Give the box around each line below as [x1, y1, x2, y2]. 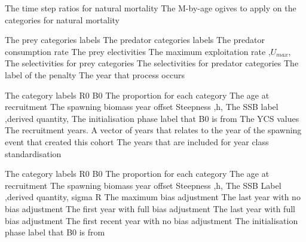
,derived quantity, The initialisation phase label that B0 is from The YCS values [5, 112, 299, 124]
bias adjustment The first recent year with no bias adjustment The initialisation [5, 214, 298, 226]
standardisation [5, 147, 62, 160]
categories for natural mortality [5, 13, 120, 26]
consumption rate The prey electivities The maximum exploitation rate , [5, 45, 271, 57]
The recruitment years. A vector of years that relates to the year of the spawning [5, 124, 302, 136]
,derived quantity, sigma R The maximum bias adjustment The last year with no [5, 191, 301, 203]
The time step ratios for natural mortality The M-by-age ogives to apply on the [5, 2, 296, 14]
